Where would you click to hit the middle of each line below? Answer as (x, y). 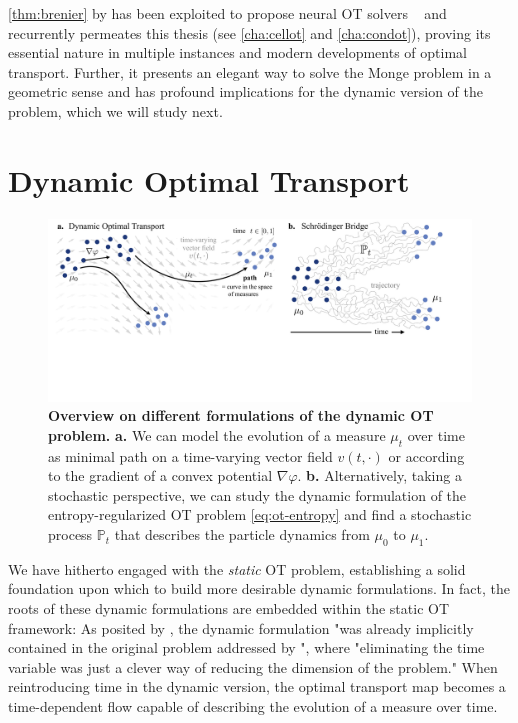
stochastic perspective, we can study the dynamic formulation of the (257, 494)
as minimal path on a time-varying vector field (190, 455)
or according (426, 455)
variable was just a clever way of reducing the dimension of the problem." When (253, 666)
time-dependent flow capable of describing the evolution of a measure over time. (253, 706)
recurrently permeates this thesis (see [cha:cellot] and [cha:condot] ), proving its (249, 32)
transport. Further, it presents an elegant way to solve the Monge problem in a (250, 71)
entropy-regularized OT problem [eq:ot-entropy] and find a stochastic (260, 514)
